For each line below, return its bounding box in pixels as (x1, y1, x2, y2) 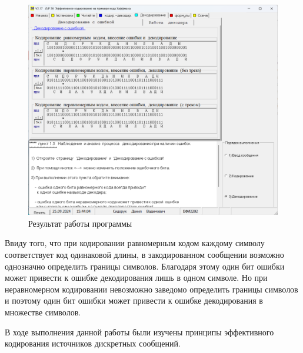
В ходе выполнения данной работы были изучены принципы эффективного (5, 325, 274, 338)
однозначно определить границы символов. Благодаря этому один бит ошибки (5, 260, 285, 272)
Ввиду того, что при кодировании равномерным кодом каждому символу (5, 237, 265, 249)
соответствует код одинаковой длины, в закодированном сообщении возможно (5, 248, 284, 260)
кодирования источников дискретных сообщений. (5, 337, 181, 349)
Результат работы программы (28, 217, 132, 229)
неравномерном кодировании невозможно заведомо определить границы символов (5, 283, 298, 295)
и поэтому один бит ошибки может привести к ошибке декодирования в (5, 294, 263, 307)
